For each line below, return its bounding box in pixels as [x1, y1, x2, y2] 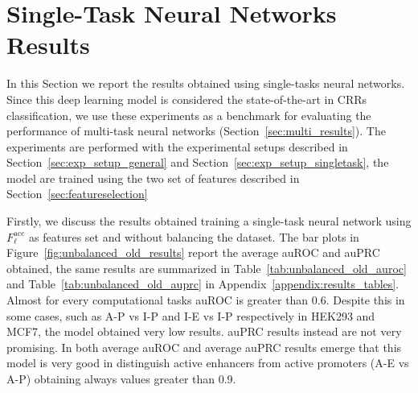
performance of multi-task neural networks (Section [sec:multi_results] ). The [6, 122, 386, 139]
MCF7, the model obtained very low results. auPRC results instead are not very [6, 323, 402, 340]
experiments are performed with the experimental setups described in [6, 138, 348, 155]
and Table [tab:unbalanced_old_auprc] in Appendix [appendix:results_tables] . [6, 275, 400, 292]
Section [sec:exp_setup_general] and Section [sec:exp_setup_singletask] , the [6, 154, 389, 171]
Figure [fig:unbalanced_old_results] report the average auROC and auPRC [6, 244, 380, 261]
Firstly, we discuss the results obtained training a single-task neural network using [6, 213, 412, 230]
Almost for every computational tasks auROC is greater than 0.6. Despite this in [6, 292, 405, 308]
